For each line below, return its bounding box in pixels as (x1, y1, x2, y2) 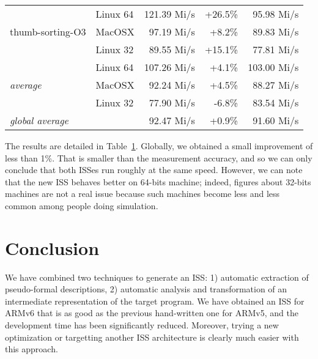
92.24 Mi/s (149, 78, 195, 92)
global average (10, 113, 68, 127)
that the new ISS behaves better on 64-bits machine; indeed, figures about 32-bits (5, 175, 311, 188)
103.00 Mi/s (248, 60, 299, 74)
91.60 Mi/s (253, 113, 299, 127)
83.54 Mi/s (253, 95, 299, 109)
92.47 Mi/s (149, 113, 195, 127)
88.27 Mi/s (253, 78, 299, 92)
